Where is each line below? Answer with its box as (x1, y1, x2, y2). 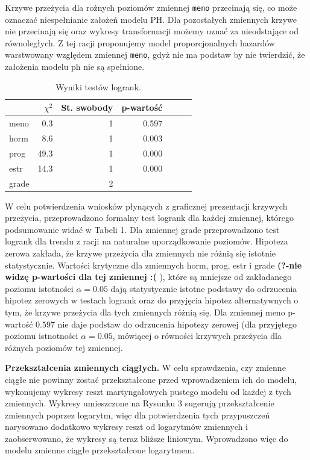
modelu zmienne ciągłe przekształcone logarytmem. (5, 444, 195, 456)
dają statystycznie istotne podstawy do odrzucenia (110, 282, 297, 294)
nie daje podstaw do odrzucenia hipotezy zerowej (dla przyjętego (57, 317, 297, 330)
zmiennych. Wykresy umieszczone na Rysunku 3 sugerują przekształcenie (5, 397, 274, 409)
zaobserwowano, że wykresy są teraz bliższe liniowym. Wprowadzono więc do (5, 432, 288, 444)
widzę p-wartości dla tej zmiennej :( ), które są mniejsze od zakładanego (5, 270, 292, 283)
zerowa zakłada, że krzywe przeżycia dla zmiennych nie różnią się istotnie (5, 246, 276, 259)
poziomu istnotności (5, 329, 78, 342)
